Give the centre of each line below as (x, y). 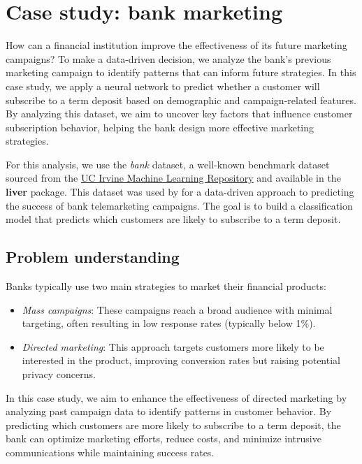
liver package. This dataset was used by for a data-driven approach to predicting (180, 192)
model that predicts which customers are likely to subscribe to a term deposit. (173, 219)
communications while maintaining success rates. (110, 452)
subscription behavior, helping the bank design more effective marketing (160, 127)
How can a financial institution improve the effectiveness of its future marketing (176, 45)
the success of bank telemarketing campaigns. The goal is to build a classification (179, 205)
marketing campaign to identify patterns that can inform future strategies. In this (181, 72)
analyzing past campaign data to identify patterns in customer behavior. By (169, 411)
